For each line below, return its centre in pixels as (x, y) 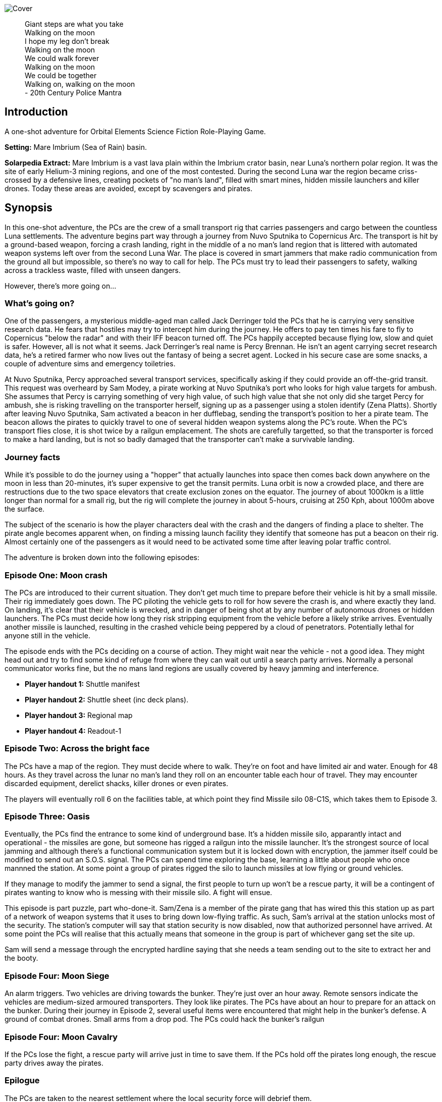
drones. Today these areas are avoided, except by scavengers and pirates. (129, 188)
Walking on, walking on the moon (80, 84)
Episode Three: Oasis (47, 817)
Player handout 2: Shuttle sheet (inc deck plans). (107, 699)
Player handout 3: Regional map (79, 715)
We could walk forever (62, 58)
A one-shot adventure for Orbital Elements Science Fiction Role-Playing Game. (135, 131)
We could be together (61, 75)
